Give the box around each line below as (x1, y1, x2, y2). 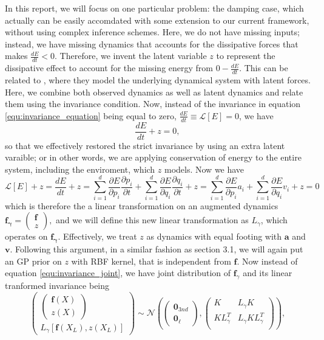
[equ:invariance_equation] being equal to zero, (5, 109, 177, 122)
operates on (5, 230, 48, 243)
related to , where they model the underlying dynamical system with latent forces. (5, 74, 311, 86)
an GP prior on (5, 254, 62, 267)
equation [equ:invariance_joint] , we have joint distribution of (5, 266, 231, 279)
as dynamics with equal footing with (146, 230, 282, 243)
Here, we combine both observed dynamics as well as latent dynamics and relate (5, 85, 303, 98)
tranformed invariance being (5, 279, 110, 291)
